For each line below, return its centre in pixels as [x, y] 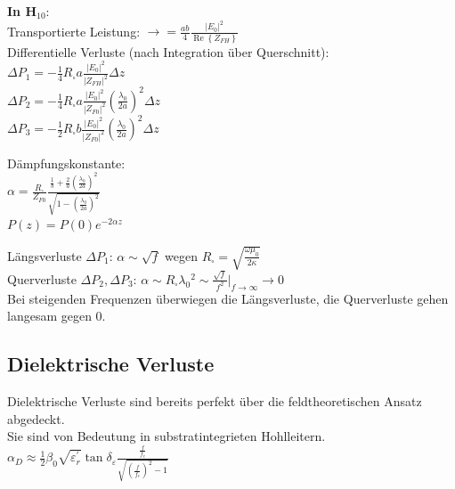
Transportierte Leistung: [74, 31]
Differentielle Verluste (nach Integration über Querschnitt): [168, 51]
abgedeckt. [36, 418]
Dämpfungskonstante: [66, 163]
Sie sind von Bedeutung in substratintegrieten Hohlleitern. [167, 436]
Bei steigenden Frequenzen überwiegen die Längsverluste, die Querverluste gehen [228, 298]
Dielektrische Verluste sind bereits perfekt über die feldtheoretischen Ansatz [215, 401]
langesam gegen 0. [57, 316]
